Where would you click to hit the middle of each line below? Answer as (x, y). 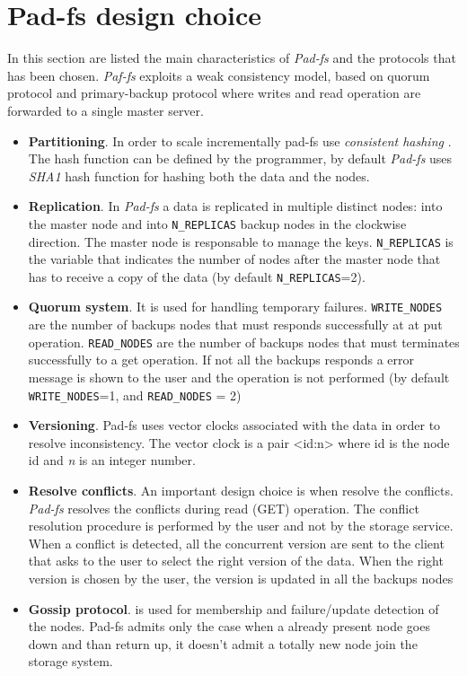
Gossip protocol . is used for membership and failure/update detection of (233, 608)
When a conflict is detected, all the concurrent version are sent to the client (236, 543)
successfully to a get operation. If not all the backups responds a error (221, 360)
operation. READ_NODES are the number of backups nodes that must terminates (244, 342)
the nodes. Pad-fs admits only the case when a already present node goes (229, 626)
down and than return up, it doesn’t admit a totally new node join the (223, 643)
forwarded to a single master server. (106, 110)
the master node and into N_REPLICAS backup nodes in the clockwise (217, 223)
